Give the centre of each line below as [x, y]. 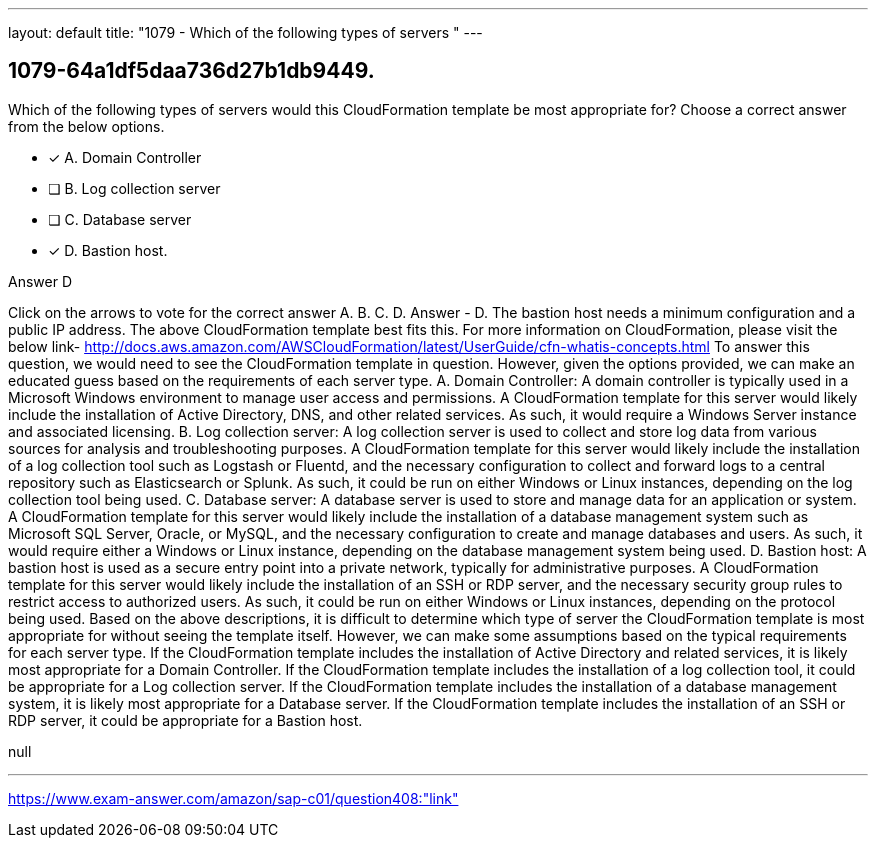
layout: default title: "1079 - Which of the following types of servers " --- [245, 32]
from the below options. [86, 126]
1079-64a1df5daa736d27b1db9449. [191, 71]
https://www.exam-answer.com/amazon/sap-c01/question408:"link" [233, 798]
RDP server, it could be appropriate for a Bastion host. [185, 720]
